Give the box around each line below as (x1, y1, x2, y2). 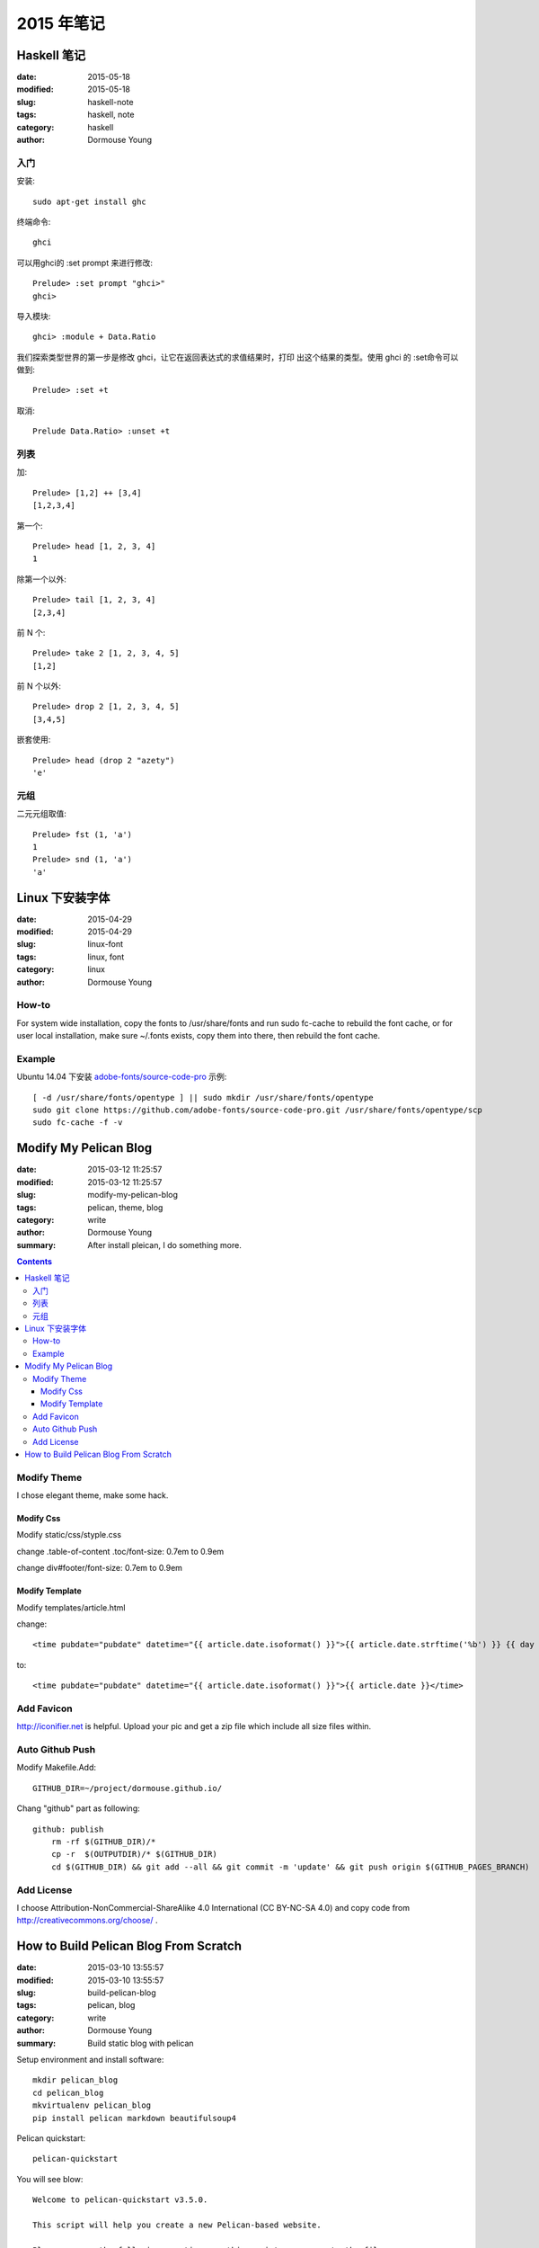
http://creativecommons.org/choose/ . (16, 1915, 158, 1926)
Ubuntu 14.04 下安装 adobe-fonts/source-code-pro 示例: (16, 1071, 227, 1083)
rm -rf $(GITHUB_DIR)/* (50, 1837, 156, 1847)
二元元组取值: (16, 808, 67, 819)
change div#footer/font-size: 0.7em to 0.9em (16, 1563, 183, 1574)
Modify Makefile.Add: (16, 1762, 97, 1773)
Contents (16, 1256, 53, 1267)
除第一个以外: (16, 574, 67, 584)
